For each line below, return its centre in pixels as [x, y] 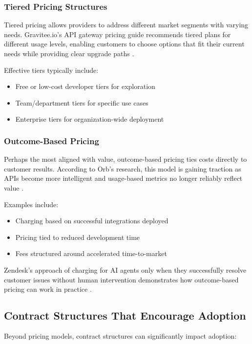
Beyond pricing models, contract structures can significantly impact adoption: [120, 335]
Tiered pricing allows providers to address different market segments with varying [126, 25]
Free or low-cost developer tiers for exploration [85, 86]
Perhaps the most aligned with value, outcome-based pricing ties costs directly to [126, 159]
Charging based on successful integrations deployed [92, 221]
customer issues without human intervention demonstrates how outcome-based [121, 279]
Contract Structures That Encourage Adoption [125, 315]
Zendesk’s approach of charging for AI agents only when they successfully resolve [125, 269]
